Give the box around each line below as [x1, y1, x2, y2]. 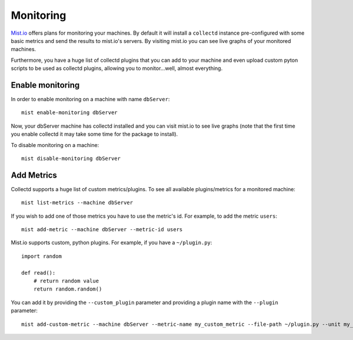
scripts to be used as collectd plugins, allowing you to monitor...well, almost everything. [11, 65, 223, 72]
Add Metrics [11, 170, 57, 180]
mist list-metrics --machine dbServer [21, 199, 134, 206]
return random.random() [33, 286, 102, 292]
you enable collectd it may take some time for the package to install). [11, 131, 178, 138]
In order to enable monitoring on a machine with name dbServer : [11, 96, 170, 103]
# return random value [33, 278, 99, 284]
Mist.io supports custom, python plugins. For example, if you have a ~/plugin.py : [11, 239, 212, 246]
